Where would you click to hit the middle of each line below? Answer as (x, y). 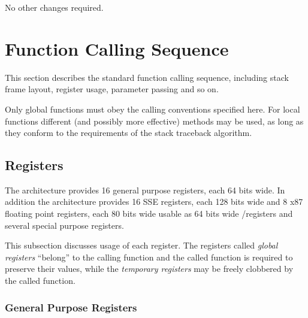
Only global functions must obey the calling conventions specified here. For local (153, 109)
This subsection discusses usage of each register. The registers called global (141, 245)
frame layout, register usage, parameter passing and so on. (112, 89)
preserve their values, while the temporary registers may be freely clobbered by (149, 269)
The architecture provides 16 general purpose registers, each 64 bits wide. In (145, 190)
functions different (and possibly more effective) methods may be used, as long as (154, 121)
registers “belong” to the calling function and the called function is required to (149, 257)
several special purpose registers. (64, 225)
